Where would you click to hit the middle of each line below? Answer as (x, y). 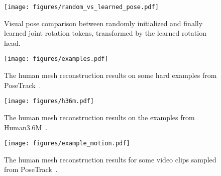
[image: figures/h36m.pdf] (49, 101)
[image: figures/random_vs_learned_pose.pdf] (81, 7)
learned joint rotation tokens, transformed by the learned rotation (105, 33)
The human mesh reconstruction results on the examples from (99, 117)
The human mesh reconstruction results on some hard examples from (111, 75)
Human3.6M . (26, 127)
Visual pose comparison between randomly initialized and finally (103, 23)
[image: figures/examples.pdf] (56, 59)
